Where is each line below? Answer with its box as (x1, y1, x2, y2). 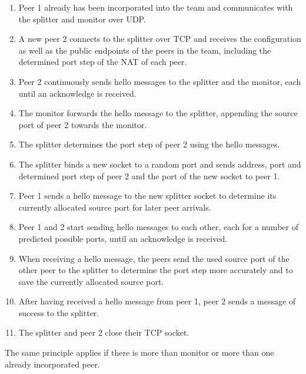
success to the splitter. (18, 306, 99, 319)
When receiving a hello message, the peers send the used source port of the (18, 252, 290, 264)
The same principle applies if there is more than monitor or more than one (5, 346, 274, 359)
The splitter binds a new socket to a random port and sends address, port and (18, 158, 301, 170)
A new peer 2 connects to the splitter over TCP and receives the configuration (18, 32, 301, 45)
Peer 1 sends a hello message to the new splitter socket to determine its (18, 189, 277, 202)
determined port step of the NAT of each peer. (18, 55, 187, 68)
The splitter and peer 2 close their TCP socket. (18, 326, 189, 339)
